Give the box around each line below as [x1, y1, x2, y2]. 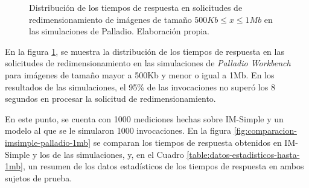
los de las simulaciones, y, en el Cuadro [39, 148, 184, 160]
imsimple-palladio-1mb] [5, 136, 91, 148]
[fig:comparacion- [234, 124, 297, 137]
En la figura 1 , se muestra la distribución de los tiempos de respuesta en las [5, 45, 284, 57]
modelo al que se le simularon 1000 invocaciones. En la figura [5, 124, 231, 137]
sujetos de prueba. [5, 171, 72, 184]
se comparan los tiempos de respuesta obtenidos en [93, 136, 282, 148]
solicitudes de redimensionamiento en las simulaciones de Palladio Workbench [5, 57, 291, 69]
